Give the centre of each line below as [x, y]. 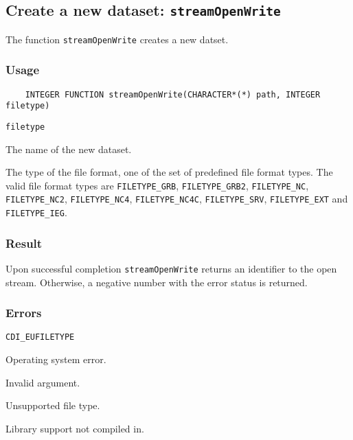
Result [24, 243]
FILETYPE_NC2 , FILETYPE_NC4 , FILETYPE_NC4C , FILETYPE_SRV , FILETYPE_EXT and [177, 199]
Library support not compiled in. [75, 428]
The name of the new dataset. [69, 149]
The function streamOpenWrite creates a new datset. [117, 39]
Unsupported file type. [53, 405]
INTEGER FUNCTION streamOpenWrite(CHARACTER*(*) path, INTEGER [173, 94]
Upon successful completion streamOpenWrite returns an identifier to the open [171, 268]
